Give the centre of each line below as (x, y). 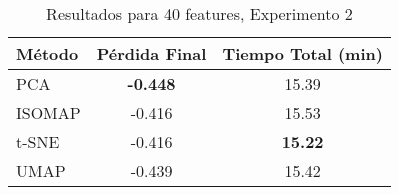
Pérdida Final (151, 53)
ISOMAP (48, 112)
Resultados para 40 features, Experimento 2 (199, 13)
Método (47, 53)
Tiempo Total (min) (302, 53)
